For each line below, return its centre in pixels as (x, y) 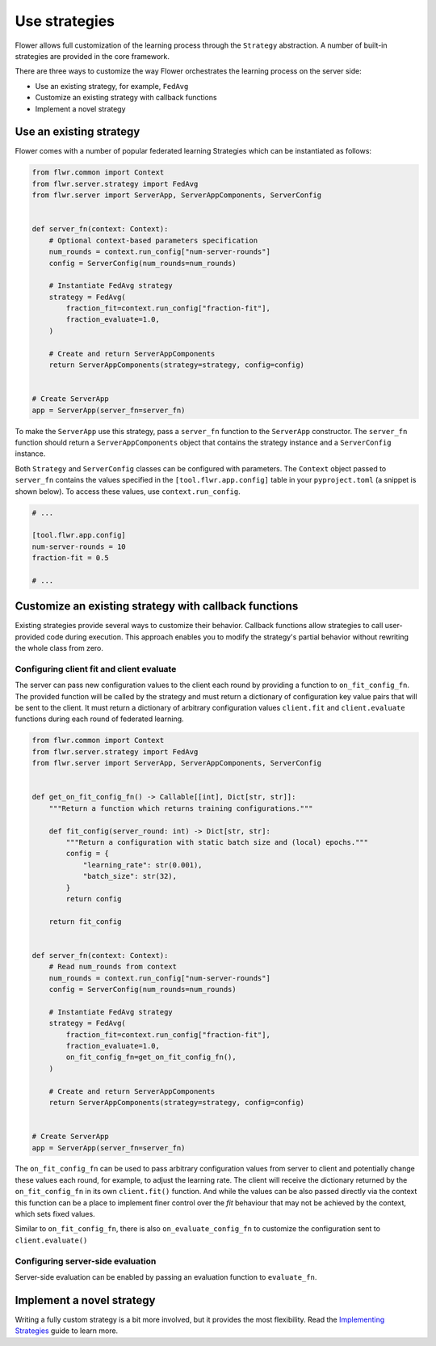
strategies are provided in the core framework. (92, 56)
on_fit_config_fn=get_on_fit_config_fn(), (151, 1057)
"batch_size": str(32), (130, 876)
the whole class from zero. (59, 648)
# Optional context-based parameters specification (153, 240)
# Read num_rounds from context (113, 967)
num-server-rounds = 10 (79, 546)
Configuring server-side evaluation (86, 1261)
